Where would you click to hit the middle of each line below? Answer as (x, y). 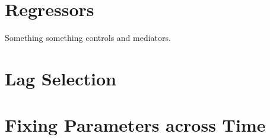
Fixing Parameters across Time (135, 125)
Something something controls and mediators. (88, 38)
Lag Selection (61, 78)
